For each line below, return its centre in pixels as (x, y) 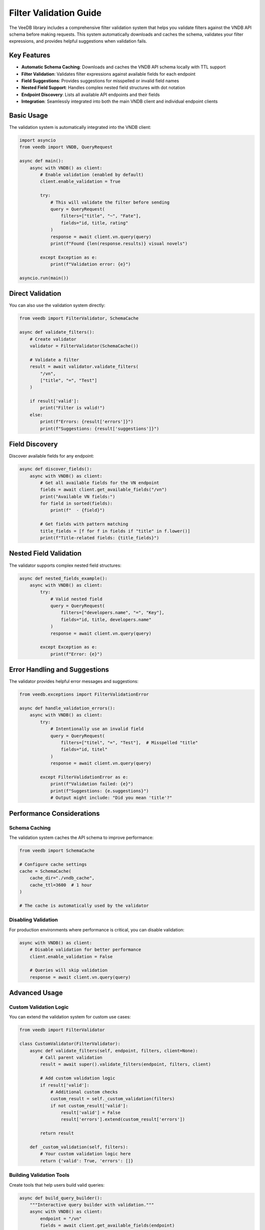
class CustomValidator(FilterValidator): (70, 1044)
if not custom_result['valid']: (89, 1106)
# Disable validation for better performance (85, 950)
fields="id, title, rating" (94, 223)
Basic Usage (28, 115)
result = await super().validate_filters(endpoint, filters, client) (125, 1064)
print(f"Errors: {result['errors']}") (87, 422)
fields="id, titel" (84, 750)
